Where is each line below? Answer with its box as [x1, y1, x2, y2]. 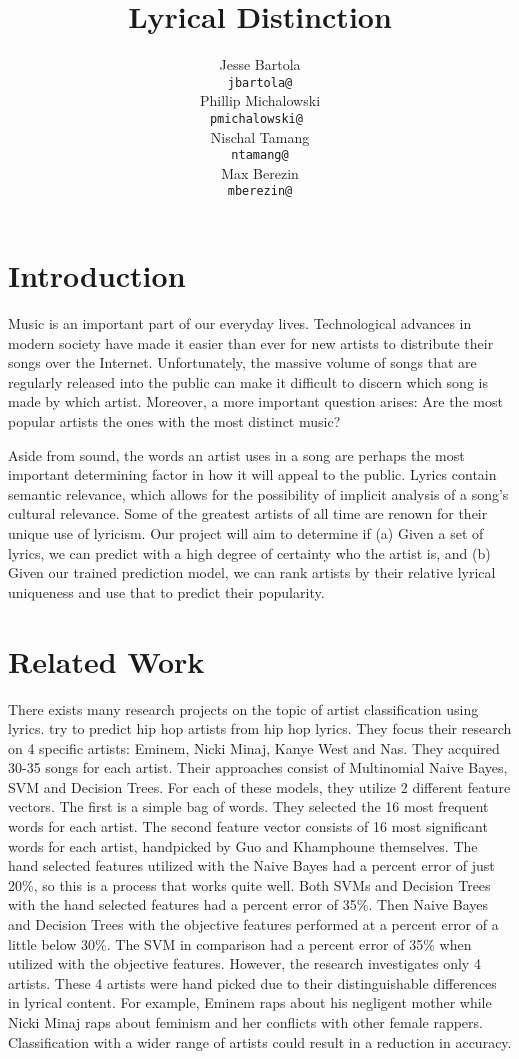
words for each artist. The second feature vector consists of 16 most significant [8, 816, 488, 837]
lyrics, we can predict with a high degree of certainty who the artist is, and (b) [8, 542, 491, 563]
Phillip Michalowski [199, 90, 321, 111]
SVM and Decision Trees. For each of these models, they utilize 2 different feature [8, 776, 511, 797]
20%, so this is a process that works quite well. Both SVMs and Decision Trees [8, 874, 491, 895]
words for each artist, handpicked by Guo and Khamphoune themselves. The [8, 835, 478, 856]
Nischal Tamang [210, 126, 310, 147]
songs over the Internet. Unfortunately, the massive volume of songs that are [8, 352, 477, 373]
